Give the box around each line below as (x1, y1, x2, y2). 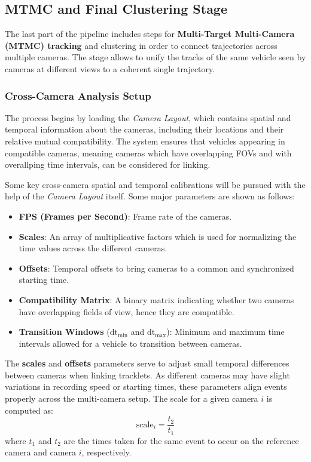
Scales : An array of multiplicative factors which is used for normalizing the (19, 230, 297, 242)
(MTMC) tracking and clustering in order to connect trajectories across (5, 39, 278, 51)
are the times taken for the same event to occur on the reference (63, 434, 299, 446)
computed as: (5, 404, 53, 416)
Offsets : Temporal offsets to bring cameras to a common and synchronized (19, 261, 294, 274)
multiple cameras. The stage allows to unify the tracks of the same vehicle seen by (5, 51, 306, 63)
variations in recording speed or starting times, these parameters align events (5, 380, 287, 393)
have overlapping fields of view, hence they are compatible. (19, 305, 234, 318)
